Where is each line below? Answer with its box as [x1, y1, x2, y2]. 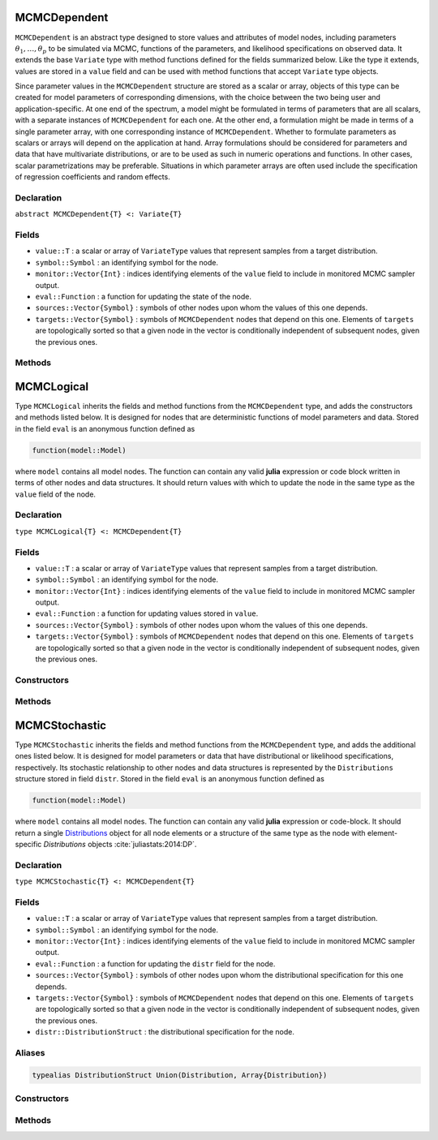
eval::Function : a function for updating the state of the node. [35, 292, 251, 302]
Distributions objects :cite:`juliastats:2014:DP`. [43, 839, 197, 849]
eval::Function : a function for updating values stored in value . [35, 609, 259, 618]
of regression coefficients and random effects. [15, 172, 170, 182]
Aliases [15, 1047, 45, 1058]
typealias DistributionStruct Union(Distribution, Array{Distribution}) [32, 1070, 328, 1079]
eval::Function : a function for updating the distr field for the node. [35, 958, 276, 969]
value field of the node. [15, 489, 97, 499]
